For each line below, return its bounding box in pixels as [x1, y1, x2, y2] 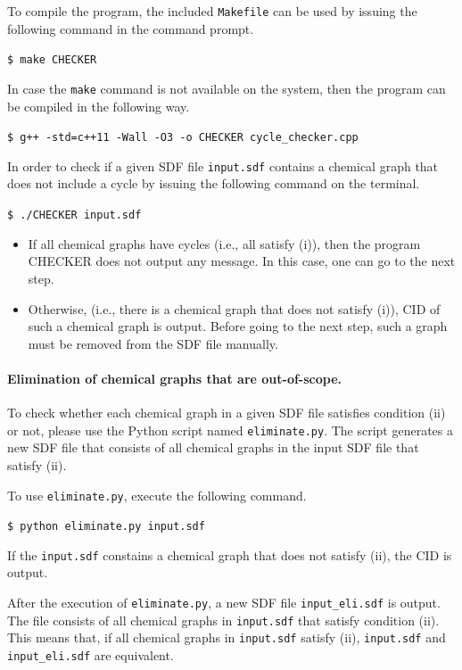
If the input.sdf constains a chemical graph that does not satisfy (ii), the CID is [7, 545, 452, 564]
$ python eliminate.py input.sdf [7, 520, 205, 534]
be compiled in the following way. [7, 96, 190, 115]
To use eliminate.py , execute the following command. [7, 485, 307, 504]
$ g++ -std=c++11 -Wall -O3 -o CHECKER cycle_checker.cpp [7, 131, 359, 145]
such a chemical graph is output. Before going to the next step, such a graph [28, 317, 448, 335]
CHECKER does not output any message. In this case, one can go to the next [28, 252, 456, 270]
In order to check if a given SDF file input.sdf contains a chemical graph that [7, 156, 439, 175]
